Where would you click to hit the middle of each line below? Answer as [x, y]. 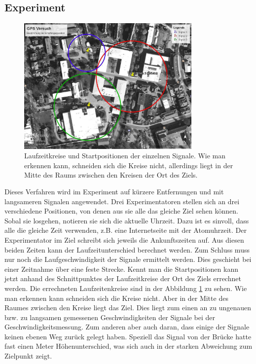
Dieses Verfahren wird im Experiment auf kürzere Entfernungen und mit [114, 191]
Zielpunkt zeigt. [28, 356]
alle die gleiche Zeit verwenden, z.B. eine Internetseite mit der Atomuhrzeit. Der [126, 230]
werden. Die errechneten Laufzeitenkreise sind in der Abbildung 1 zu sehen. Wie [126, 288]
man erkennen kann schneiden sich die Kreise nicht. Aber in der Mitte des [116, 298]
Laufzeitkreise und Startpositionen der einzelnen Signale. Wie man [125, 156]
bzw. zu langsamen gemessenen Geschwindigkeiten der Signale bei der [110, 317]
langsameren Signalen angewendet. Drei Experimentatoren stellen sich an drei [122, 201]
